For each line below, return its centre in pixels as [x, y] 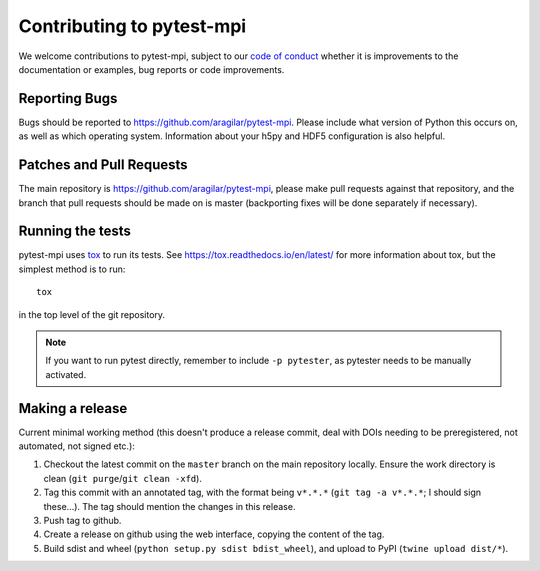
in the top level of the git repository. [91, 314]
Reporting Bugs [68, 98]
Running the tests [75, 231]
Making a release [73, 408]
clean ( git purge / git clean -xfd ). [122, 478]
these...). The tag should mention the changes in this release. [169, 506]
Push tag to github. [82, 521]
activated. [66, 374]
